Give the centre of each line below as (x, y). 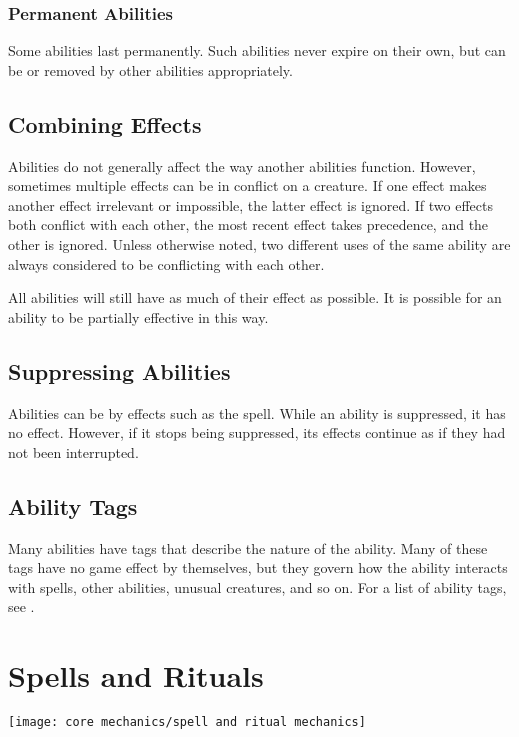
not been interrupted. (73, 451)
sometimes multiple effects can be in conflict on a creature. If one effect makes (247, 185)
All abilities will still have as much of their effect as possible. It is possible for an (255, 297)
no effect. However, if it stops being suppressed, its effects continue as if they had (257, 432)
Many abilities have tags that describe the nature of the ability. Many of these (248, 547)
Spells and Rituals (136, 675)
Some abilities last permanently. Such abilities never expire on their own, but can (257, 50)
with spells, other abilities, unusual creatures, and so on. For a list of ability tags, (257, 586)
